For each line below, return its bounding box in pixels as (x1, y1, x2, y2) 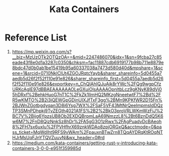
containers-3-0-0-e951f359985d (12, 145, 81, 151)
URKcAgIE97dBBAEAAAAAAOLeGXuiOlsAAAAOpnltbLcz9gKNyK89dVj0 (12, 86, 162, 92)
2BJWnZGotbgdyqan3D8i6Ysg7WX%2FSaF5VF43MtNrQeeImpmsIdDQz (12, 102, 163, 108)
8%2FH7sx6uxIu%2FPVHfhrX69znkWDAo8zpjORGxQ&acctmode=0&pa (12, 124, 162, 130)
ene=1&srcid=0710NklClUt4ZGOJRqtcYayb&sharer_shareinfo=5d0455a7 (12, 70, 162, 76)
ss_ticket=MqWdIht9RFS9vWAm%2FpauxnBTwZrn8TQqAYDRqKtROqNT (12, 129, 163, 135)
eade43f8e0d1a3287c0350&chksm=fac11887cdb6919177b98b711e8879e (12, 59, 164, 65)
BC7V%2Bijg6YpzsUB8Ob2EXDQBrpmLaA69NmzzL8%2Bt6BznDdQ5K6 (12, 113, 163, 119)
